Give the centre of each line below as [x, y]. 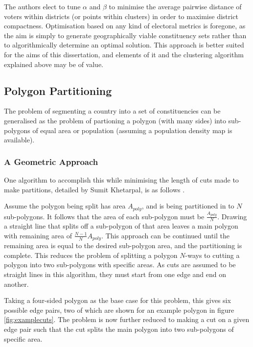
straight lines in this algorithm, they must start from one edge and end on [115, 274]
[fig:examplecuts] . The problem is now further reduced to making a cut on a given [127, 319]
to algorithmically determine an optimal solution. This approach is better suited [124, 45]
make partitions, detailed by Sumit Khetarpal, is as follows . [94, 189]
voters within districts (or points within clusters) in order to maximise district [121, 16]
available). [19, 140]
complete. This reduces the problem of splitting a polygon [91, 255]
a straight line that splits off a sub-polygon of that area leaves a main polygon [121, 226]
